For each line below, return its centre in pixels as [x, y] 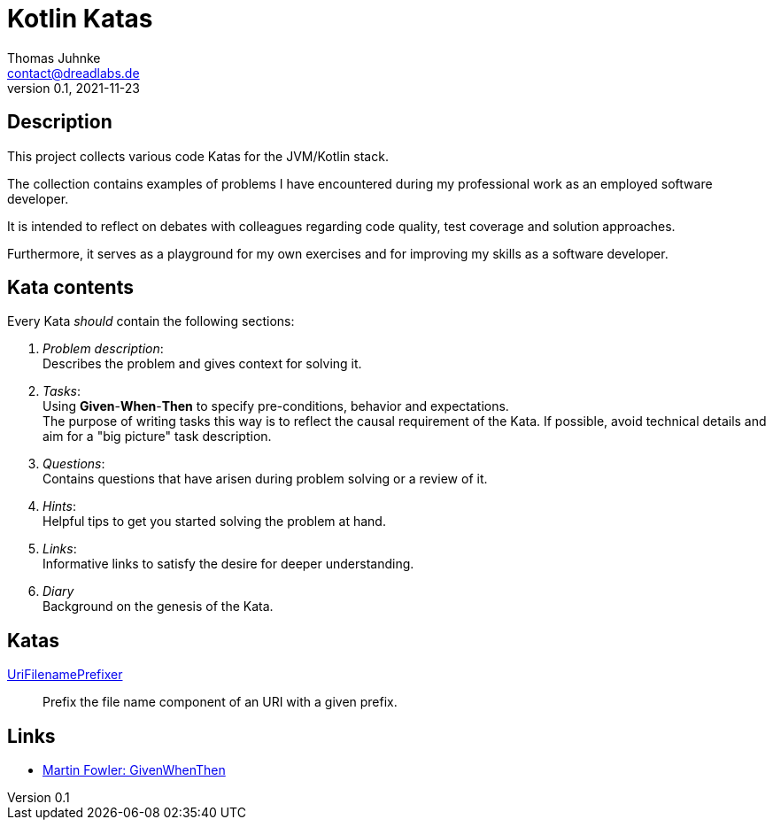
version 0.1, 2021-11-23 [73, 88]
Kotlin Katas [80, 19]
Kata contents [70, 288]
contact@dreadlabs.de [73, 73]
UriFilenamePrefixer [65, 675]
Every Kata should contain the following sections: [151, 321]
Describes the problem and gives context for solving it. [202, 364]
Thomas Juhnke [54, 58]
